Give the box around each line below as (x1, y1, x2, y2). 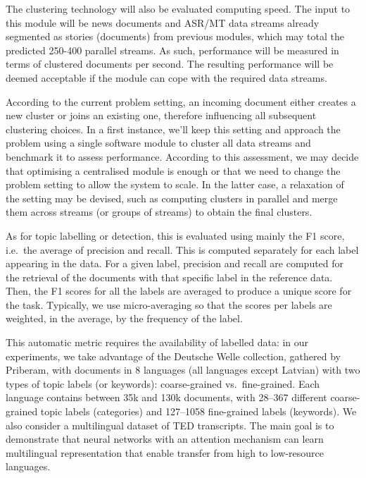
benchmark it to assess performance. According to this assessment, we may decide (6, 149, 359, 164)
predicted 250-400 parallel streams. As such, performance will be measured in (6, 42, 339, 57)
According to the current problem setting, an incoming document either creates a (6, 94, 356, 109)
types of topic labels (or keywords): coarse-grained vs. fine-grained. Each (6, 376, 320, 391)
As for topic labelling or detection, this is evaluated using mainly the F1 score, (6, 228, 345, 243)
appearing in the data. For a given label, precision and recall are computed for (6, 256, 344, 271)
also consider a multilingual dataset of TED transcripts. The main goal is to (6, 417, 334, 432)
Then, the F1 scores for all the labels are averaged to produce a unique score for (6, 283, 352, 298)
